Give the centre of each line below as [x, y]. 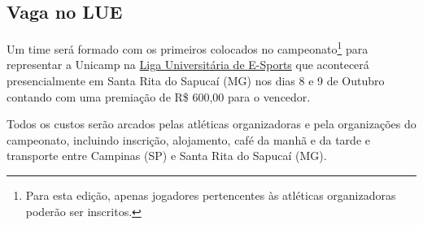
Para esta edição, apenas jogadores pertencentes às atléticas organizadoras [211, 195]
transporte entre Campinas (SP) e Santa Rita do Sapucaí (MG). [167, 156]
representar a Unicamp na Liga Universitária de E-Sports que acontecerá [188, 65]
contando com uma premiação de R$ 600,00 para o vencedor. [159, 96]
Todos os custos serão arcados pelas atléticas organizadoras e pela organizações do [211, 124]
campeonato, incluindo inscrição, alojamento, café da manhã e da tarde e [188, 139]
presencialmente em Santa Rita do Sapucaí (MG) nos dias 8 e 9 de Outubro [196, 81]
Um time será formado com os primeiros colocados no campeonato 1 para [188, 48]
